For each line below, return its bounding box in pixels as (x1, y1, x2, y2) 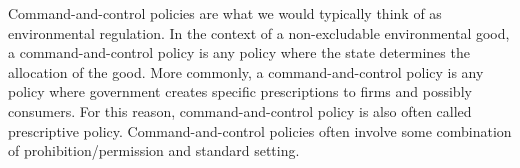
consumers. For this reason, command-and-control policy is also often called (8, 100, 472, 121)
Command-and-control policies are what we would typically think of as (8, 3, 442, 23)
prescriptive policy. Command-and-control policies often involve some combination (8, 120, 512, 141)
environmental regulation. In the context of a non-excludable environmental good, (8, 22, 510, 43)
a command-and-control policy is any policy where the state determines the (8, 42, 470, 63)
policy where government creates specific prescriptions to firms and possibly (8, 81, 472, 102)
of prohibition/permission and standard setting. (8, 140, 300, 161)
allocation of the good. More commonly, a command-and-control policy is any (8, 61, 484, 82)
